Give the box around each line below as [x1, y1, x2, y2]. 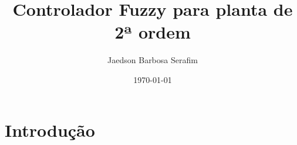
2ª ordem [114, 20, 191, 44]
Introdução [5, 118, 95, 141]
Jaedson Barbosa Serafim [107, 54, 198, 66]
